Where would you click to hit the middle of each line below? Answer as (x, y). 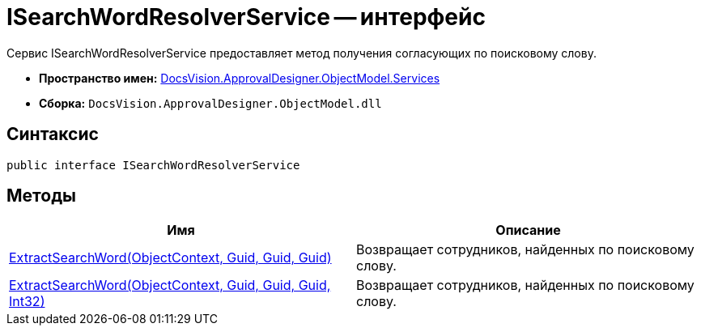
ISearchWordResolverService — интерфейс (246, 17)
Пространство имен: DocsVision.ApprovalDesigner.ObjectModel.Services (240, 78)
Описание (528, 230)
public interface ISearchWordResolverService (153, 165)
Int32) (27, 302)
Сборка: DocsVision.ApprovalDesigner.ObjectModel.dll (210, 103)
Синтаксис (53, 134)
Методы (41, 196)
